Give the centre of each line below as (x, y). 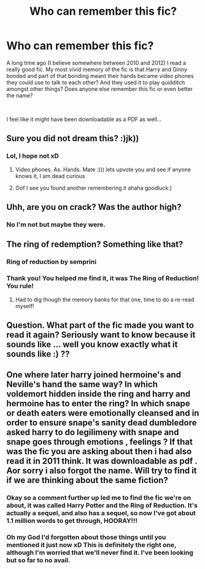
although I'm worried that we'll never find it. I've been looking (100, 552)
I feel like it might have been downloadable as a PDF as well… (84, 119)
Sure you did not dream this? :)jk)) (73, 138)
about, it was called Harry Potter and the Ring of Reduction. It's (102, 506)
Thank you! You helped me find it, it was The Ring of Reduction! (103, 279)
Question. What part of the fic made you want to (100, 325)
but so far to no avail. (38, 560)
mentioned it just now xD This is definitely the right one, (91, 545)
